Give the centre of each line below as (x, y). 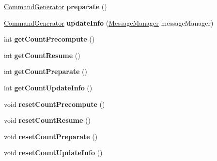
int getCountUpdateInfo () (48, 87)
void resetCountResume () (47, 120)
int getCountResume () (42, 55)
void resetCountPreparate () (51, 136)
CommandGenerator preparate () (55, 6)
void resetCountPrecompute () (54, 104)
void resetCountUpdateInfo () (53, 153)
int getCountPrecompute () (49, 39)
